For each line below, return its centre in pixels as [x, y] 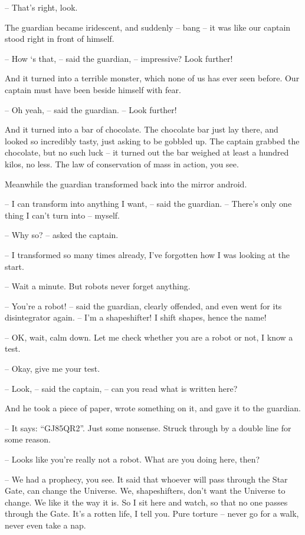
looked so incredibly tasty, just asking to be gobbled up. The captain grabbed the [152, 141]
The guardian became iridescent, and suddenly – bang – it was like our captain [148, 27]
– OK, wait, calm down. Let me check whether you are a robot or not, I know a [149, 337]
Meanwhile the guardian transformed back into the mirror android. [126, 184]
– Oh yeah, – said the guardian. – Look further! [91, 109]
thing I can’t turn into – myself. [62, 215]
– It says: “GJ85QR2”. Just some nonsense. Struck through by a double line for [148, 427]
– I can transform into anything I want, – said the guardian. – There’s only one [148, 204]
